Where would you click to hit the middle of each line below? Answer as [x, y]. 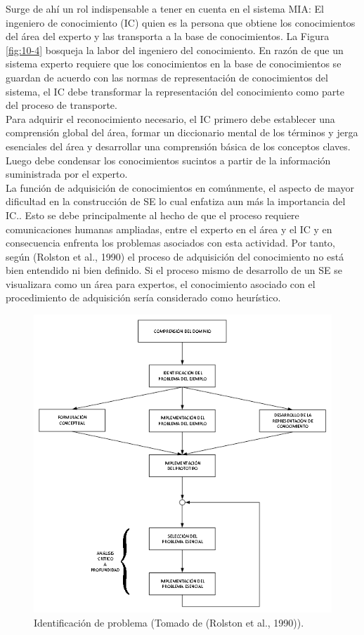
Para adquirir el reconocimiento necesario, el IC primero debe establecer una [170, 118]
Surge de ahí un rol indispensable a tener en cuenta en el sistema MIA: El [165, 8]
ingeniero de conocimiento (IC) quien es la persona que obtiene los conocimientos [181, 22]
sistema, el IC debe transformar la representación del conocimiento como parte [175, 91]
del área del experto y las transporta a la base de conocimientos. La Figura [168, 36]
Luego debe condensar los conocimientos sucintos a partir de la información [168, 160]
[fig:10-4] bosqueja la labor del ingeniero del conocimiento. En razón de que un [175, 50]
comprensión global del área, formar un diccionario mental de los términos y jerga [182, 132]
